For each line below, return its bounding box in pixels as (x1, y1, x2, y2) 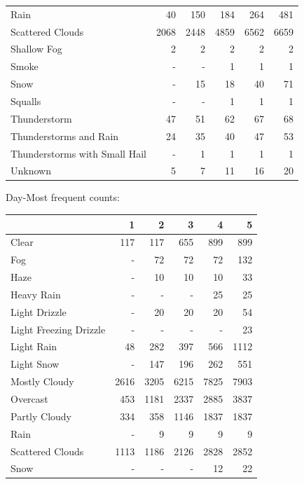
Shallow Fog (11, 41, 62, 56)
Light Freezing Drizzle (11, 321, 106, 336)
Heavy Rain (11, 286, 61, 301)
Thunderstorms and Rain (11, 128, 119, 143)
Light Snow (11, 357, 60, 371)
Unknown (11, 163, 51, 178)
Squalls (11, 93, 41, 108)
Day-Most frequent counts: (6, 190, 120, 205)
